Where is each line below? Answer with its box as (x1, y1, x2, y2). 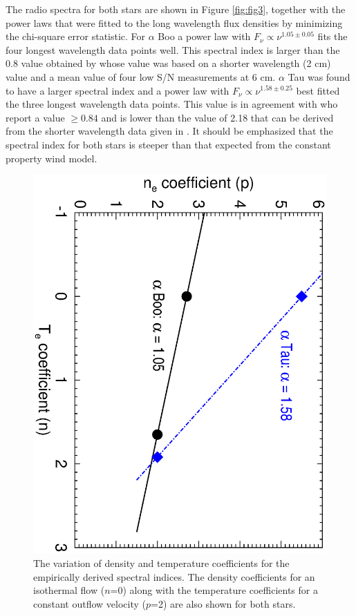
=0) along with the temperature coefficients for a (110, 583, 318, 597)
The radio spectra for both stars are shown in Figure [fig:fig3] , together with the (6, 2, 346, 16)
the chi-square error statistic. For (6, 29, 146, 44)
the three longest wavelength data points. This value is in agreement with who (6, 97, 338, 111)
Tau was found (288, 69, 350, 84)
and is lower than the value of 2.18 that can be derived (101, 110, 334, 124)
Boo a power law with (158, 29, 251, 44)
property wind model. (6, 151, 97, 165)
